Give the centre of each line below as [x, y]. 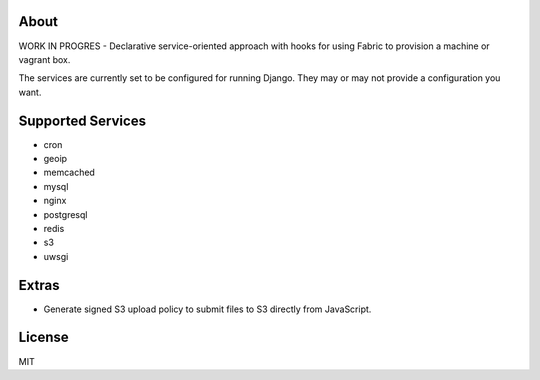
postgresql [65, 214]
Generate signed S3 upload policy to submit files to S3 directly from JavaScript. [207, 309]
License [43, 337]
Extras [39, 285]
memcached [69, 172]
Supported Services [82, 120]
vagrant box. [44, 59]
